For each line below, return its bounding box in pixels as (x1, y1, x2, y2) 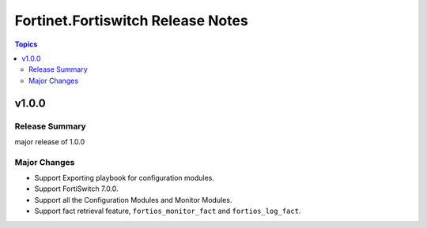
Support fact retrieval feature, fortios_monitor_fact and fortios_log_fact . (34, 206, 301, 216)
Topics (14, 39, 38, 49)
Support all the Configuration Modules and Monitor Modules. (34, 195, 232, 204)
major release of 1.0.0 (14, 136, 85, 146)
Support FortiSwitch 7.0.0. (34, 184, 119, 193)
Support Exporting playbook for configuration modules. (34, 174, 215, 183)
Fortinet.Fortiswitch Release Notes (14, 12, 248, 29)
